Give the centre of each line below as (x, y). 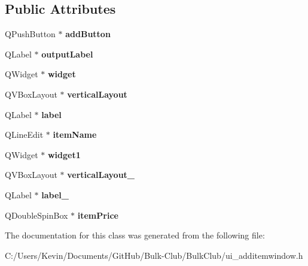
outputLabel (67, 54)
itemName (75, 134)
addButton (88, 34)
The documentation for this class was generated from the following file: (135, 235)
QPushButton (30, 34)
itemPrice (98, 215)
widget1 (64, 154)
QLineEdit (24, 134)
